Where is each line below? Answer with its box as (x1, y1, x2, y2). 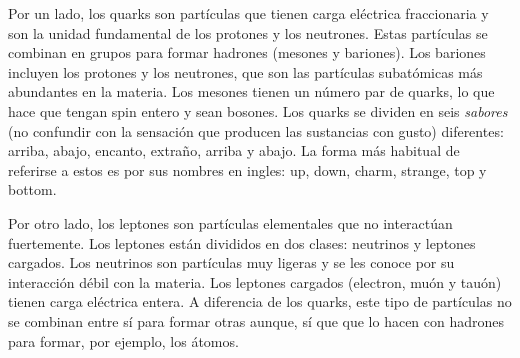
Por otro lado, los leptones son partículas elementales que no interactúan (8, 212, 453, 233)
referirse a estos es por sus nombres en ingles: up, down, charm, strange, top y (8, 159, 487, 180)
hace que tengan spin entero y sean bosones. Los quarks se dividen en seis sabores (8, 100, 508, 121)
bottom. (8, 179, 57, 200)
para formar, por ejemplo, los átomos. (8, 330, 239, 351)
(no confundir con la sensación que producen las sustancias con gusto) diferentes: (8, 120, 504, 141)
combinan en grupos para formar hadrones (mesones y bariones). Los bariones (8, 42, 486, 63)
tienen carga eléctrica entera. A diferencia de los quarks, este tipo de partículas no (8, 291, 512, 312)
